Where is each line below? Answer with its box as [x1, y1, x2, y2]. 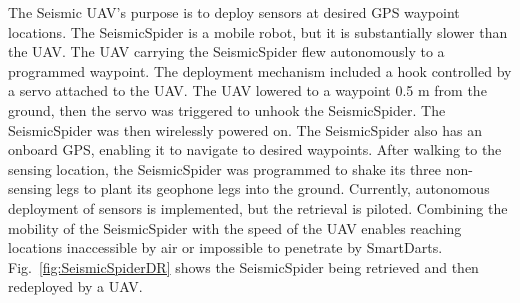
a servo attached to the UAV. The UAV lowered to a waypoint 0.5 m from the [8, 80, 487, 101]
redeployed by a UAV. [8, 276, 143, 297]
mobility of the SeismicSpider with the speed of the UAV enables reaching [8, 217, 462, 238]
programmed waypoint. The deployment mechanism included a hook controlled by [8, 60, 512, 81]
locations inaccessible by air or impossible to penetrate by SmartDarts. [8, 237, 443, 258]
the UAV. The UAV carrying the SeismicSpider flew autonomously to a [8, 41, 445, 62]
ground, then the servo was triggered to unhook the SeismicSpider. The [8, 99, 446, 120]
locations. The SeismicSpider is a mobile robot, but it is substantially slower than [8, 21, 508, 42]
